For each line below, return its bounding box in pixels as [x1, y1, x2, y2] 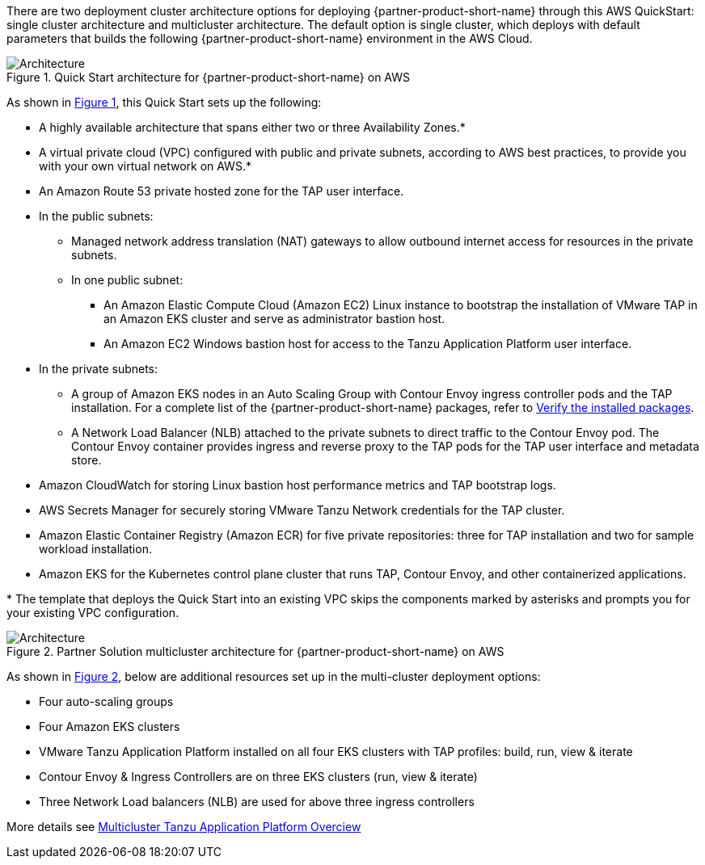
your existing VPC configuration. [6, 606, 179, 619]
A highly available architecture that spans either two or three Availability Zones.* [39, 120, 466, 134]
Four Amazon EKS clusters [39, 720, 180, 733]
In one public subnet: [71, 273, 184, 287]
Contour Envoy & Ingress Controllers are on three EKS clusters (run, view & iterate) [39, 770, 478, 783]
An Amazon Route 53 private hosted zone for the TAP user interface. [39, 184, 404, 198]
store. [71, 453, 102, 467]
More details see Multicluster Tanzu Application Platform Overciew [6, 820, 361, 834]
